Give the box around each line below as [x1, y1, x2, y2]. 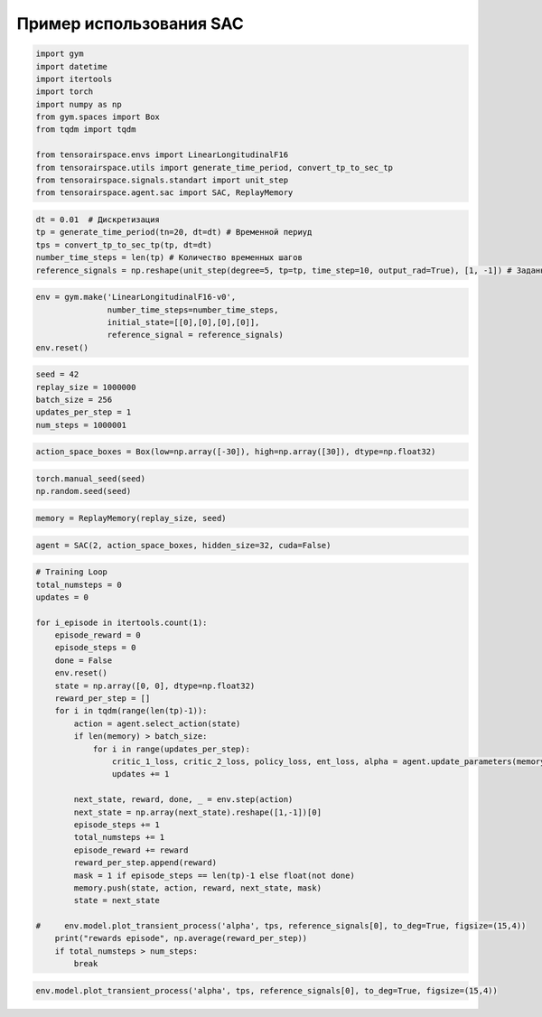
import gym [35, 49, 84, 59]
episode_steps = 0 [54, 642, 136, 653]
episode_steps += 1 [73, 819, 160, 830]
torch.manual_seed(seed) [35, 474, 146, 484]
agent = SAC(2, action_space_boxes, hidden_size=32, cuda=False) [35, 540, 332, 550]
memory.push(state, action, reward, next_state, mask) [73, 882, 322, 893]
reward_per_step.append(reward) [73, 858, 217, 868]
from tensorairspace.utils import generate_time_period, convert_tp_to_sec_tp [35, 163, 393, 173]
